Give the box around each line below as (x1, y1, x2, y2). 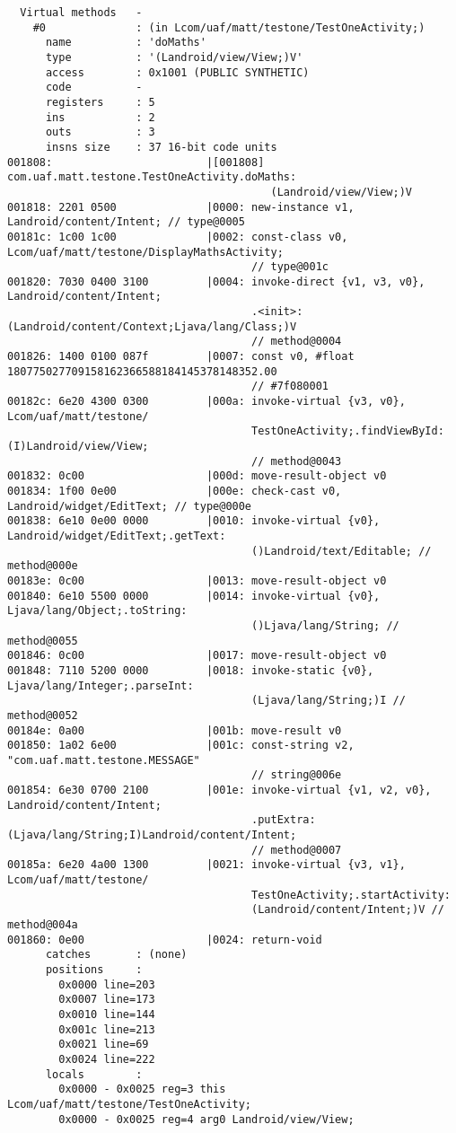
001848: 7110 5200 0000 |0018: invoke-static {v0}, (7, 663, 374, 677)
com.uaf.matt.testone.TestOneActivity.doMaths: (7, 171, 297, 184)
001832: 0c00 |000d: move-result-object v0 (7, 470, 387, 483)
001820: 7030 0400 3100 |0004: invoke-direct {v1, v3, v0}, (7, 275, 425, 288)
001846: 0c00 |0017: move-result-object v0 (7, 649, 387, 663)
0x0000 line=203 (58, 978, 155, 991)
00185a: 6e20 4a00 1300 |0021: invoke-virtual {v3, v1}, (7, 858, 406, 872)
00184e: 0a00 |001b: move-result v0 (7, 724, 342, 737)
